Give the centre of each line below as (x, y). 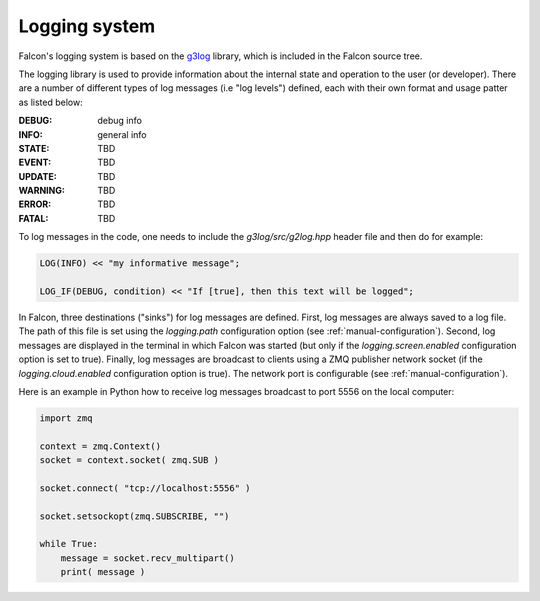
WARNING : (41, 191)
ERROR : (35, 204)
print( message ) (103, 572)
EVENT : (35, 162)
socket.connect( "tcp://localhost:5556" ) (145, 488)
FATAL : (33, 218)
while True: (69, 544)
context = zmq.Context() (100, 446)
